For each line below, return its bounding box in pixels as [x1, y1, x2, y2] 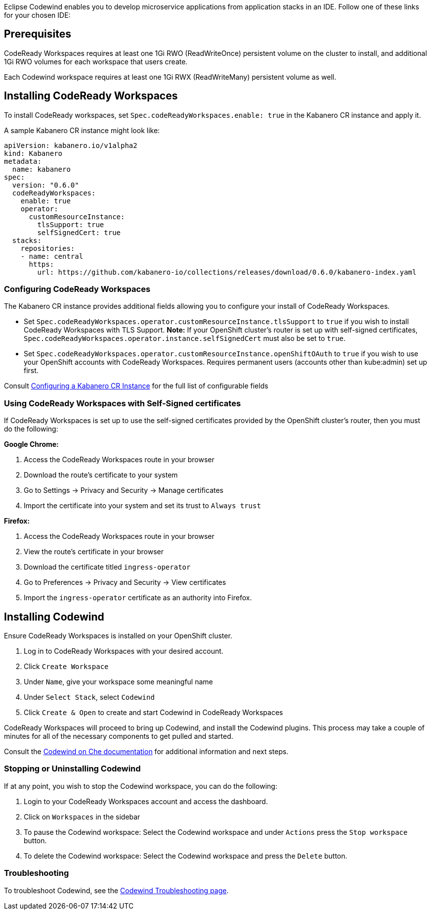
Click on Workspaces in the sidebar [24, 812, 140, 821]
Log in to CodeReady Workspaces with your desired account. [24, 647, 223, 656]
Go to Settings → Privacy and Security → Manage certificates [24, 486, 223, 495]
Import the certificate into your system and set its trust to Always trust [24, 501, 261, 510]
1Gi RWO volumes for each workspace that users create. [4, 57, 188, 66]
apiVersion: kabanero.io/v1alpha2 [4, 141, 137, 149]
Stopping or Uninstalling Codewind [4, 764, 141, 774]
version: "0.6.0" [12, 181, 79, 189]
